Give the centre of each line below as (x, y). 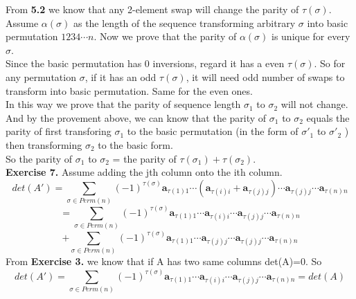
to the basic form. (135, 144)
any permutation (41, 76)
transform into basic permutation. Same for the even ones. (129, 90)
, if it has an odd (121, 76)
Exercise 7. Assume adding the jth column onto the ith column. (144, 172)
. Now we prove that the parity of (165, 36)
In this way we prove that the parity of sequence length (123, 104)
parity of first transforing (59, 131)
